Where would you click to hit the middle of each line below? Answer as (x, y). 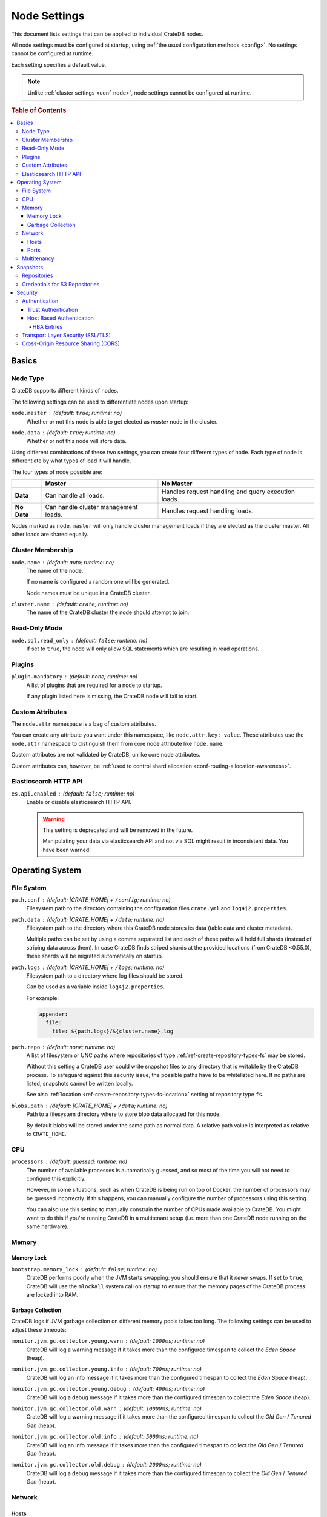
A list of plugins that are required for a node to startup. (94, 685)
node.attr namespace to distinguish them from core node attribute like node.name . (117, 743)
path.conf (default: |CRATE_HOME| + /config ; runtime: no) (91, 900)
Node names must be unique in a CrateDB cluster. (89, 593)
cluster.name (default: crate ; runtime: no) (70, 604)
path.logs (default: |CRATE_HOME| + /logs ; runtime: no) (88, 967)
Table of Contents (39, 110)
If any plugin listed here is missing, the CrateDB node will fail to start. (112, 696)
